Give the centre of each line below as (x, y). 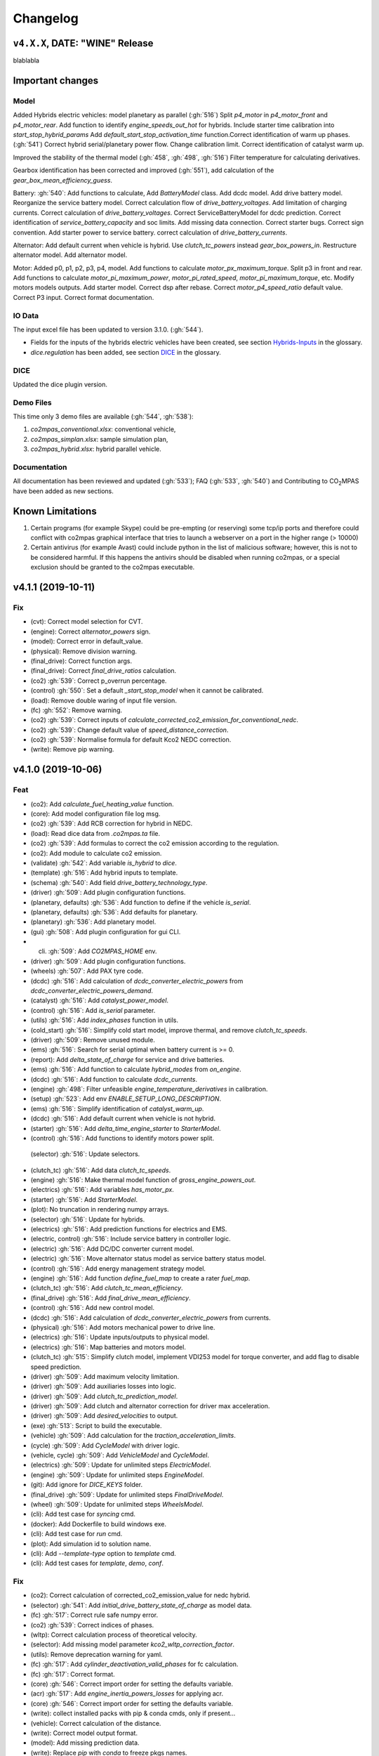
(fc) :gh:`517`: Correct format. (73, 1674)
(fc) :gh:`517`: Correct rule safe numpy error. (94, 1615)
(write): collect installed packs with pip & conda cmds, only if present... (133, 1713)
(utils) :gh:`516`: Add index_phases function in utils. (105, 1020)
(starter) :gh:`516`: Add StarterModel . (84, 1199)
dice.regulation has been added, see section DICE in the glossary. (126, 352)
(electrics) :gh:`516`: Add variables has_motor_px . (102, 1190)
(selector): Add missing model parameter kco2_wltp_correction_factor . (133, 1644)
